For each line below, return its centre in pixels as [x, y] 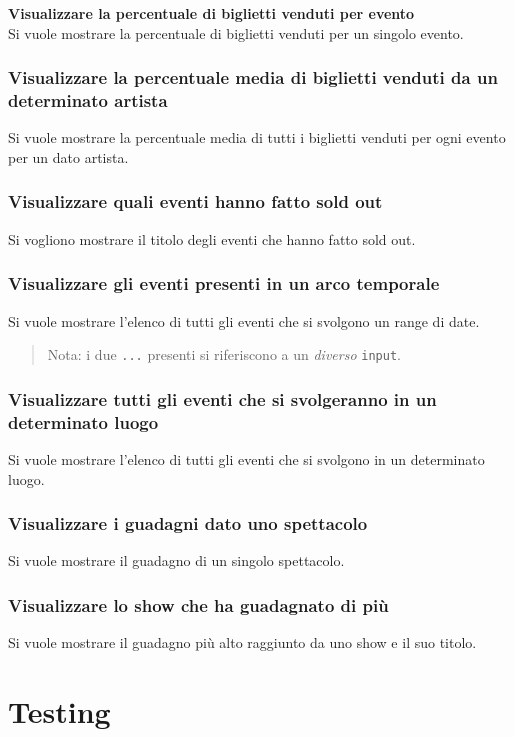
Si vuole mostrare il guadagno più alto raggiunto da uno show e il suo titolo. [242, 642]
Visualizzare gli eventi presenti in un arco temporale [224, 283]
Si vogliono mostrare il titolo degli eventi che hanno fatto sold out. [212, 238]
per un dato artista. [68, 156]
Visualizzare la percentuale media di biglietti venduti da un [253, 77]
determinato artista [88, 100]
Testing [59, 710]
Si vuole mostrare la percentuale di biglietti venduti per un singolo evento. [236, 32]
